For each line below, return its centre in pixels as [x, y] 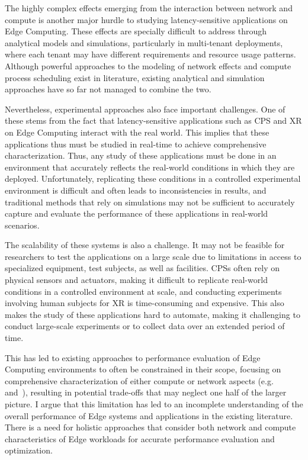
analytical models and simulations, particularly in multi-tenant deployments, [144, 42]
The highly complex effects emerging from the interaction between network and [149, 8]
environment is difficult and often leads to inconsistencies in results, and [136, 190]
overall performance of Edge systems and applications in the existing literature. [149, 415]
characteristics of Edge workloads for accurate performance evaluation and [140, 438]
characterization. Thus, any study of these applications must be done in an [141, 155]
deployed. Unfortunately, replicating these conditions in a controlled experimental [153, 178]
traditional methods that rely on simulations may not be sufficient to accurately [150, 202]
